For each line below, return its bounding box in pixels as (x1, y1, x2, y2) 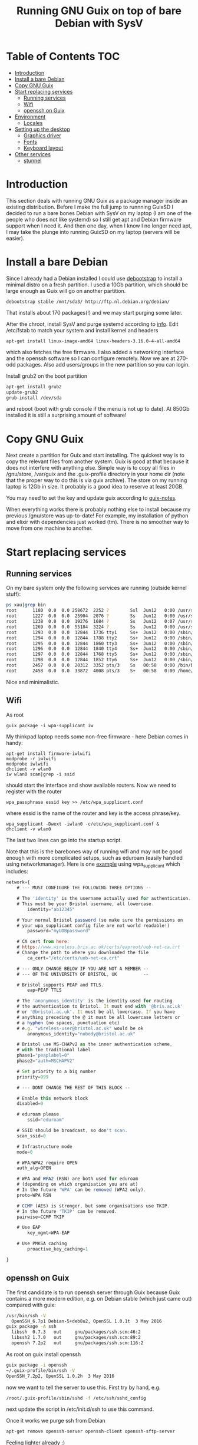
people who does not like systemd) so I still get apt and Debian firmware (6, 216, 181, 223)
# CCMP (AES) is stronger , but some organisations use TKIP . (16, 1203, 170, 1209)
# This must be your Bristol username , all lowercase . (16, 900, 154, 907)
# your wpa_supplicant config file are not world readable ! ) (16, 922, 170, 929)
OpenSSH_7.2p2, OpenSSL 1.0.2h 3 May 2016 (6, 1373, 115, 1379)
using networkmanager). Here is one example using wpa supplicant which (6, 860, 181, 869)
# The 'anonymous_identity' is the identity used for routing (16, 998, 173, 1004)
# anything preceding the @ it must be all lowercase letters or (16, 1014, 181, 1020)
